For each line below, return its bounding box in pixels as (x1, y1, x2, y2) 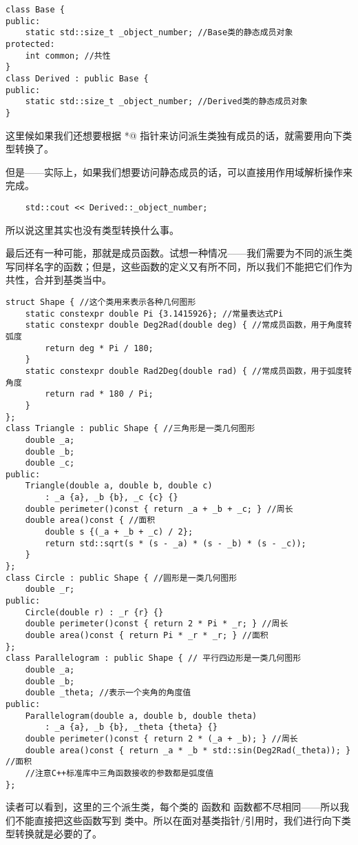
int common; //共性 (25, 50, 111, 61)
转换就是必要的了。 (14, 826, 102, 841)
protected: (6, 39, 55, 49)
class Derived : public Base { (6, 73, 149, 83)
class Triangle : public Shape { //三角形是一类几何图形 (6, 424, 255, 434)
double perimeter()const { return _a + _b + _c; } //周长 (25, 504, 293, 514)
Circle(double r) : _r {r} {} (25, 607, 164, 617)
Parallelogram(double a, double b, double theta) (25, 710, 257, 721)
